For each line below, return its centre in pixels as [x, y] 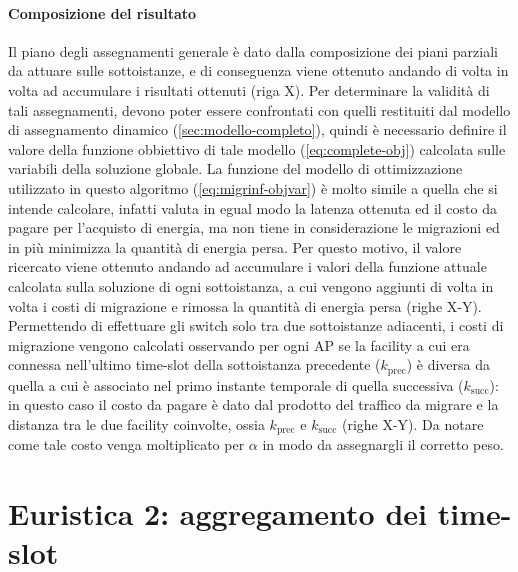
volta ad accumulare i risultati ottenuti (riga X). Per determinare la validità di [249, 89]
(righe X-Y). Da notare [412, 423]
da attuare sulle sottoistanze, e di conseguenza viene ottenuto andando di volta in [258, 70]
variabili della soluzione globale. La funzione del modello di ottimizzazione [235, 168]
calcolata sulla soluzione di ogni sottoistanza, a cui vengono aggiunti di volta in [251, 285]
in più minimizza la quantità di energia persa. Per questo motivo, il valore [235, 246]
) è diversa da [448, 364]
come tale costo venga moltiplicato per [126, 444]
